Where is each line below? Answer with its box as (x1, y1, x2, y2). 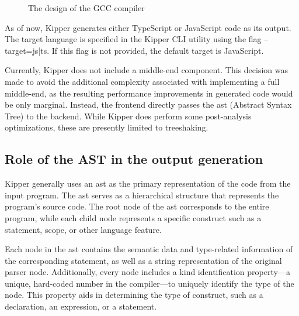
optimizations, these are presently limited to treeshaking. (5, 121, 208, 133)
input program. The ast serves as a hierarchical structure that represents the (5, 188, 279, 201)
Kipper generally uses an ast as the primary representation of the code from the (5, 177, 291, 190)
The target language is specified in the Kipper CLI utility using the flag (5, 33, 262, 45)
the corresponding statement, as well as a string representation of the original (5, 254, 282, 266)
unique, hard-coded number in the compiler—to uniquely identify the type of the (5, 277, 294, 289)
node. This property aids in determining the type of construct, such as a (5, 288, 263, 301)
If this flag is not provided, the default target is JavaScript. (51, 44, 264, 56)
